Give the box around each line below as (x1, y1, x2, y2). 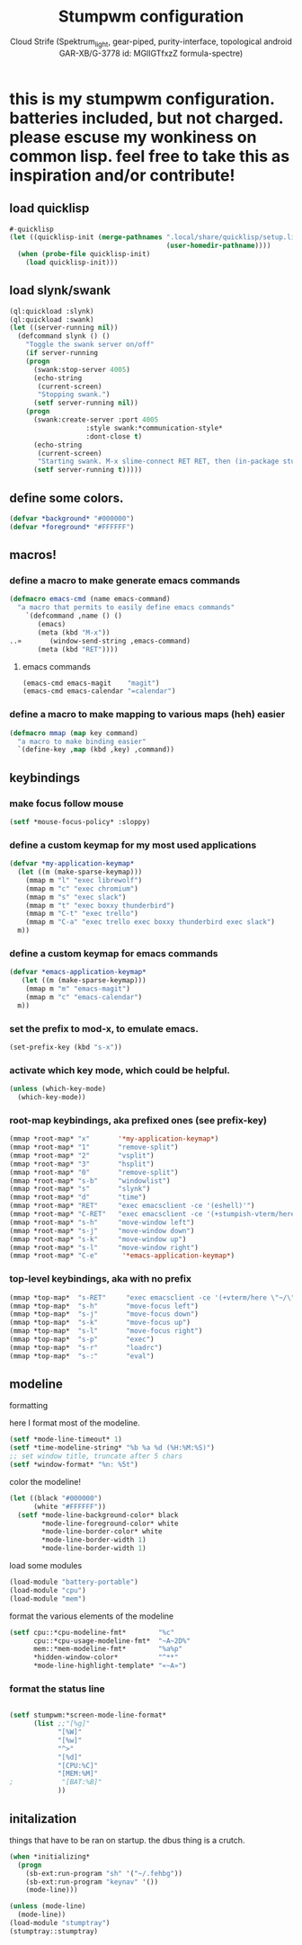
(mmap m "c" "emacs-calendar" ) (25, 992, 143, 1001)
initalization (9, 1811, 77, 1826)
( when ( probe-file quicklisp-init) (17, 250, 151, 259)
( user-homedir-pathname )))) (165, 241, 271, 251)
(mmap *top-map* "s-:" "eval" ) (9, 1351, 155, 1361)
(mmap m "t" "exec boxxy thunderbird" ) (25, 901, 175, 910)
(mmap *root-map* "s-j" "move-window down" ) (9, 1226, 195, 1235)
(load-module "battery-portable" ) (9, 1577, 139, 1587)
